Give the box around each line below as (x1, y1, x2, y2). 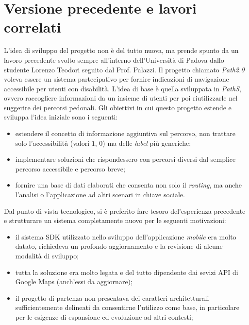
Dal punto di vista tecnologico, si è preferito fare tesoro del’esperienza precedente (4, 205, 246, 216)
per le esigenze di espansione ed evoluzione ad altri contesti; (15, 311, 193, 322)
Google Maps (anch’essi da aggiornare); (15, 276, 133, 287)
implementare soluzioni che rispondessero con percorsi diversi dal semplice (15, 154, 236, 164)
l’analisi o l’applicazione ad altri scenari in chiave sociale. (15, 189, 185, 200)
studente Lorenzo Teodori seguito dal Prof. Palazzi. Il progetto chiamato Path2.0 (4, 64, 245, 74)
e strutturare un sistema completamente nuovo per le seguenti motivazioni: (4, 215, 226, 225)
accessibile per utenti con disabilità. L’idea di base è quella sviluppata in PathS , (4, 83, 241, 93)
